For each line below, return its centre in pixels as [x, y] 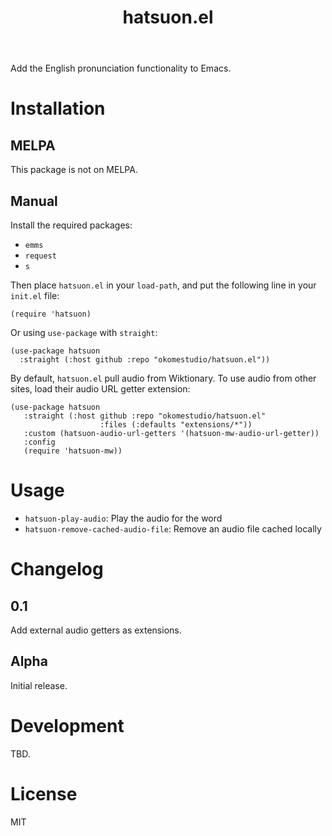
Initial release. [39, 685]
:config [39, 442]
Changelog [57, 569]
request [40, 256]
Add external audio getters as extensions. [96, 630]
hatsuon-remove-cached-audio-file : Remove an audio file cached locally [173, 528]
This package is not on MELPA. [74, 170]
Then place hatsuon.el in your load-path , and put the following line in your [163, 285]
